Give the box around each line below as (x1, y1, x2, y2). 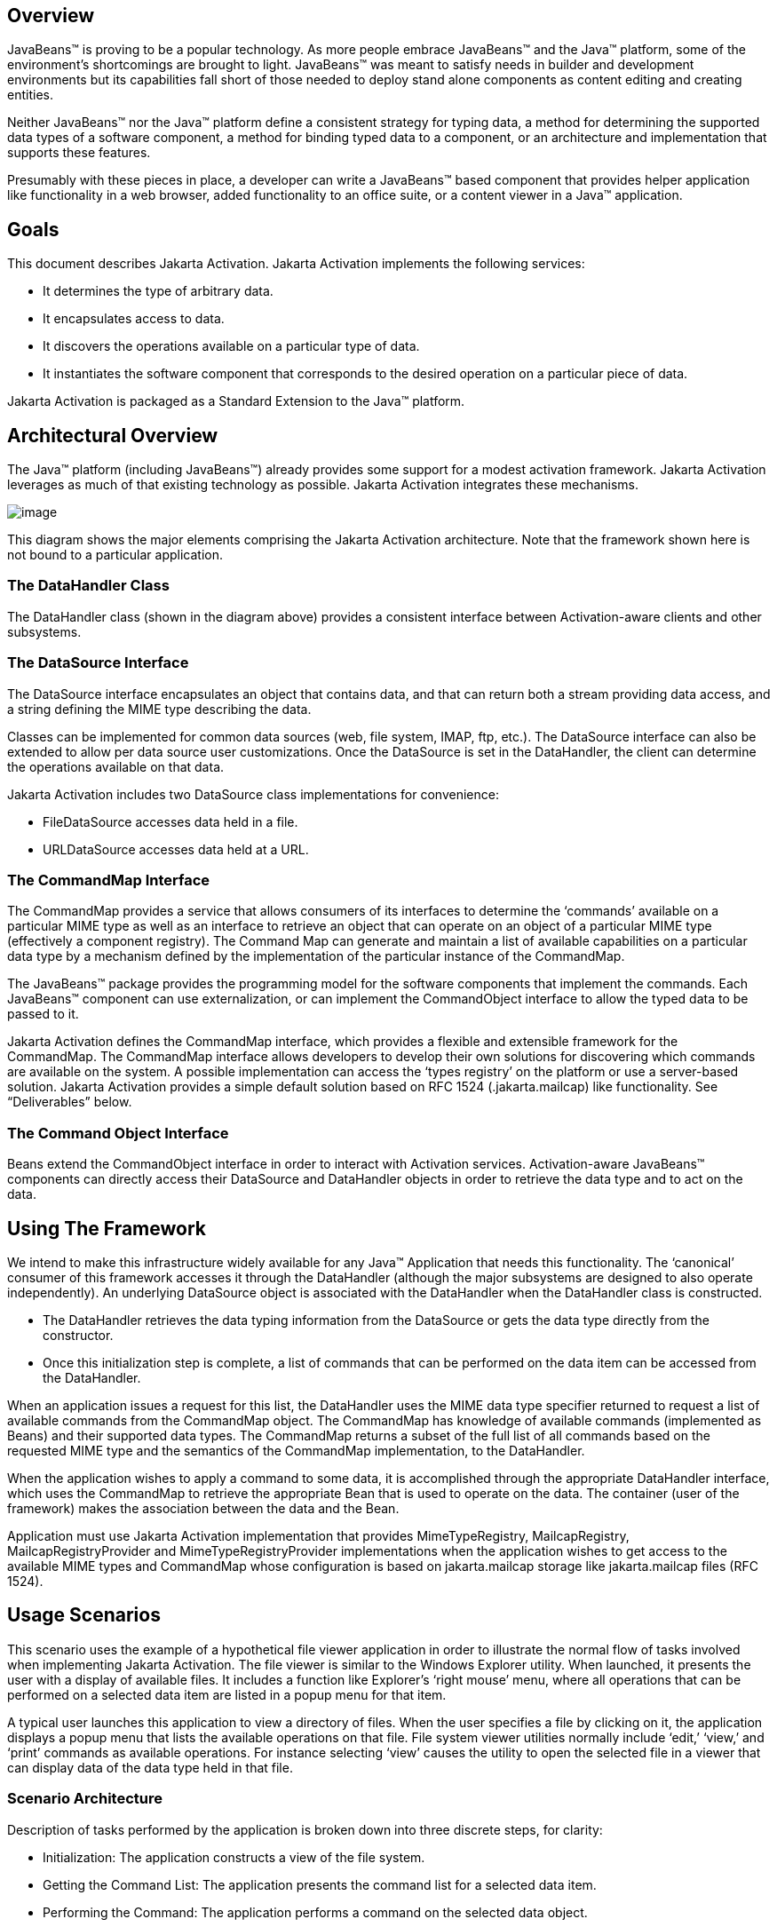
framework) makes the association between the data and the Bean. (7, 1500, 400, 1516)
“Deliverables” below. (7, 1094, 132, 1110)
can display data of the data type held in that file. (7, 1759, 293, 1775)
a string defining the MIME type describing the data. (7, 701, 312, 717)
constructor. (43, 1327, 114, 1343)
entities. (7, 87, 53, 103)
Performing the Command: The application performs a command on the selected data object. (43, 1904, 588, 1920)
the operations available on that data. (7, 758, 225, 774)
